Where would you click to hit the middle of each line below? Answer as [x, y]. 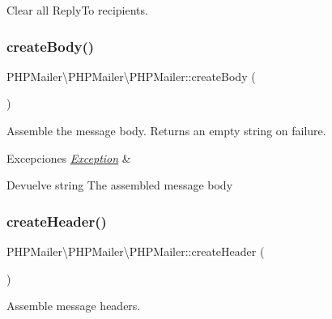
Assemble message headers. [74, 306]
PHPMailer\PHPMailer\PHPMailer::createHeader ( [136, 251]
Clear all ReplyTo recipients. [77, 10]
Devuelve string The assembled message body [120, 185]
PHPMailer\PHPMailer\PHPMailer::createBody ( [131, 76]
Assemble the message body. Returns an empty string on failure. [166, 130]
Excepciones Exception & [69, 157]
